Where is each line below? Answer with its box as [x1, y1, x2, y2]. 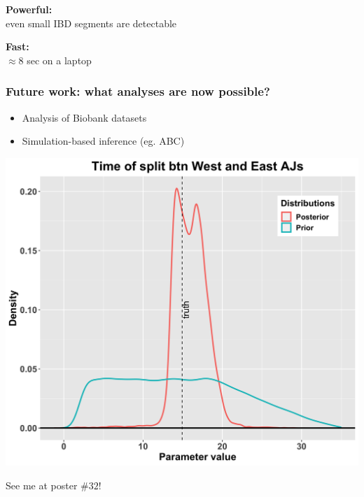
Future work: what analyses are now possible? [6, 82, 270, 100]
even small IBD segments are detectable [6, 15, 177, 30]
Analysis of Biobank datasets [22, 110, 147, 124]
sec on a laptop [27, 52, 92, 67]
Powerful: [6, 2, 52, 16]
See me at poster [6, 477, 78, 492]
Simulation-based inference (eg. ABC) [22, 134, 185, 148]
